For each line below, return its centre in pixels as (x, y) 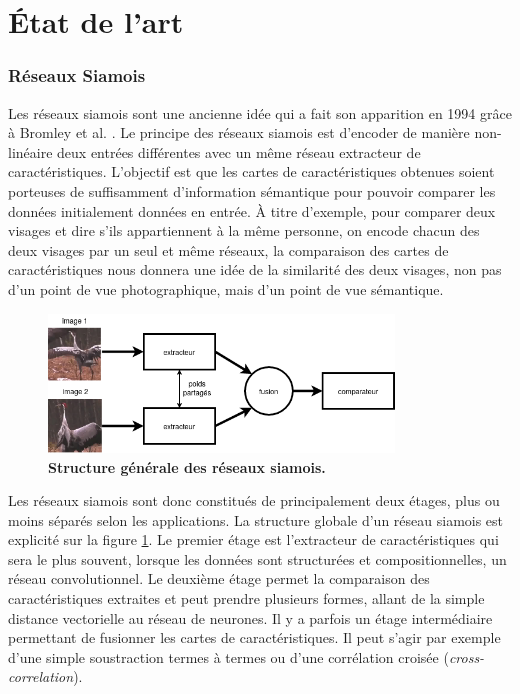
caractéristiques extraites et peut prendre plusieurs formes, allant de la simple (246, 598)
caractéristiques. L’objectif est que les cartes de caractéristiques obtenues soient (251, 171)
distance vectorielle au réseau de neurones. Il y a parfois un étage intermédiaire (250, 617)
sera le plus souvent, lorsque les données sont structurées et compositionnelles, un (257, 558)
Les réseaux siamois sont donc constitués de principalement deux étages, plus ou (254, 500)
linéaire (30, 151)
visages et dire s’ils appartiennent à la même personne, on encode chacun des (244, 230)
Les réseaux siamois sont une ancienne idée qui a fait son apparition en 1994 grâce (260, 112)
